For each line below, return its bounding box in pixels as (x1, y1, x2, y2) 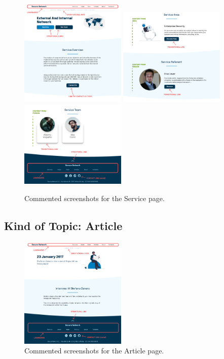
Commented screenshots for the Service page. (24, 192, 165, 203)
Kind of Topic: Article (4, 217, 123, 233)
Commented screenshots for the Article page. (24, 345, 164, 356)
